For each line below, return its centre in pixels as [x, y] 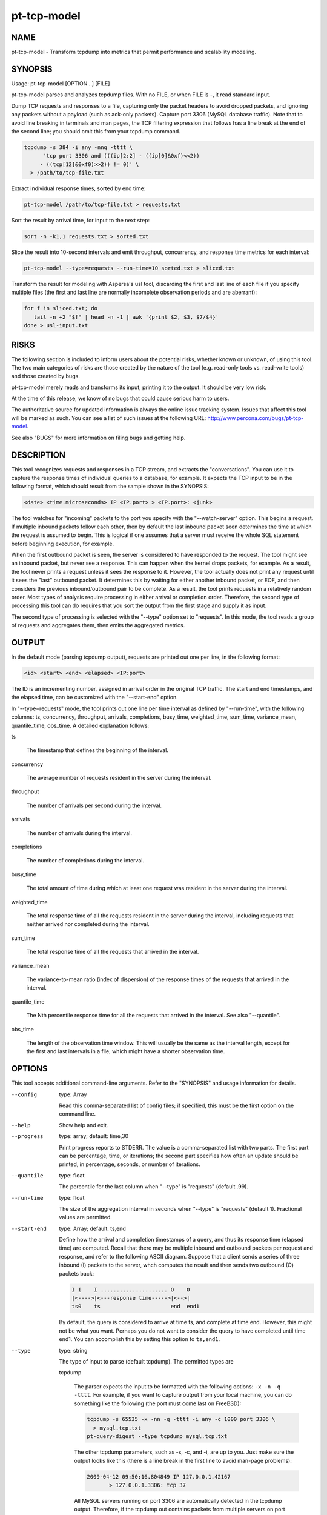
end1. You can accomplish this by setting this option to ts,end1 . [140, 1339]
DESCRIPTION [38, 455]
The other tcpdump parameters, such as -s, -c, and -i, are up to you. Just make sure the [184, 1452]
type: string [73, 1350]
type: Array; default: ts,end [93, 1228]
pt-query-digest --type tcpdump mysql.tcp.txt [157, 1437]
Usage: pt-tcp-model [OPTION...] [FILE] [61, 83]
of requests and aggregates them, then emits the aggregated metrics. [98, 625]
